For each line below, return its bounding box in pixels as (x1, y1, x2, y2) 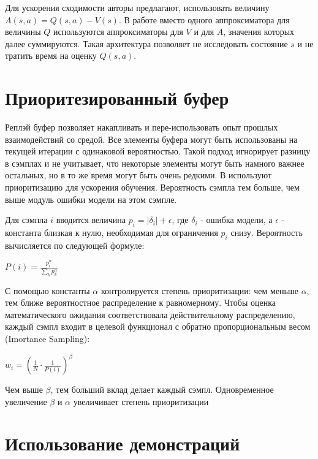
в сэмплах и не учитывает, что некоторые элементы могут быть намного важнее (5, 156, 305, 169)
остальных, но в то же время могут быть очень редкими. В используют (5, 169, 272, 181)
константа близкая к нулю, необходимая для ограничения (5, 226, 218, 239)
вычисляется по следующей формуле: (5, 238, 145, 251)
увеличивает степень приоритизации (73, 395, 209, 408)
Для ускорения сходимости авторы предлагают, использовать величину (5, 1, 270, 13)
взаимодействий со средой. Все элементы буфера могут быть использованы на (5, 132, 298, 145)
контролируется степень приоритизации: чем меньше (100, 284, 298, 297)
